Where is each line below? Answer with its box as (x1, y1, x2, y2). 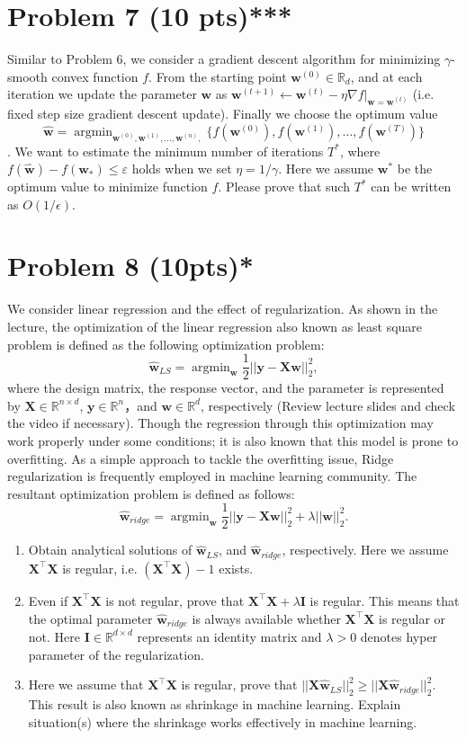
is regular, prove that (181, 675, 298, 694)
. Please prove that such (218, 177, 350, 196)
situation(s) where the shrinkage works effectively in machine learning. (28, 712, 417, 731)
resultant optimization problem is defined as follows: (7, 484, 295, 502)
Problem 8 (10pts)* (7, 247, 254, 284)
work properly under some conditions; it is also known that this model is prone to (7, 431, 459, 450)
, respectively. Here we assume (282, 540, 449, 559)
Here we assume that (28, 675, 144, 694)
